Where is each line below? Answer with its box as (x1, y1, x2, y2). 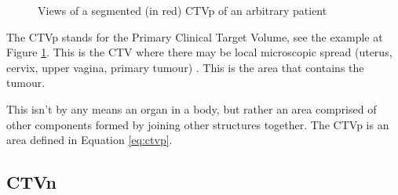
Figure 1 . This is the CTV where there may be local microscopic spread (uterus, (6, 44, 393, 60)
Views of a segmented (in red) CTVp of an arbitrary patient (38, 2, 327, 18)
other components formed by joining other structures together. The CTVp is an (6, 116, 389, 132)
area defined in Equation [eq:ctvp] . (6, 132, 173, 148)
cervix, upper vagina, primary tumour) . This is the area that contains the (6, 59, 364, 75)
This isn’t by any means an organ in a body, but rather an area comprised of (6, 100, 377, 117)
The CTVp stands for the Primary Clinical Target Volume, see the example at (6, 28, 383, 45)
